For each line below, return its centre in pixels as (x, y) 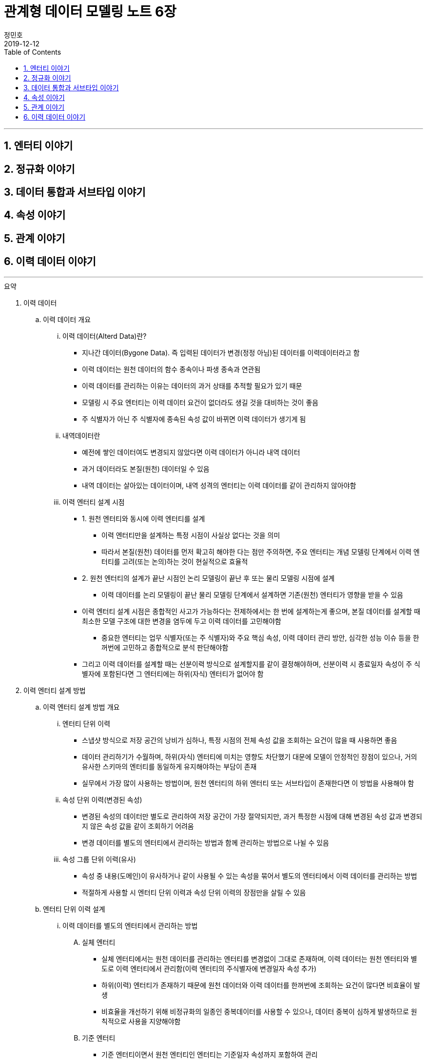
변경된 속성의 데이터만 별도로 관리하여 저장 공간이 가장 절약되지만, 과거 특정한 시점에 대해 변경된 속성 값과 (242, 816)
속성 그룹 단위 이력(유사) (99, 859)
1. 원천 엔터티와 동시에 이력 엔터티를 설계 (144, 518)
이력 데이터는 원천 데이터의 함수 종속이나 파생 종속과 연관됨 (171, 369)
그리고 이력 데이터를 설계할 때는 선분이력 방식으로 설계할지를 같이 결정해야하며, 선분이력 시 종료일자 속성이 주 (247, 664)
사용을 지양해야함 (155, 1021)
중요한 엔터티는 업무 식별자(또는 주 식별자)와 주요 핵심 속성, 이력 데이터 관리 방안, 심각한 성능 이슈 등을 (256, 637)
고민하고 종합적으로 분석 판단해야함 (175, 647)
